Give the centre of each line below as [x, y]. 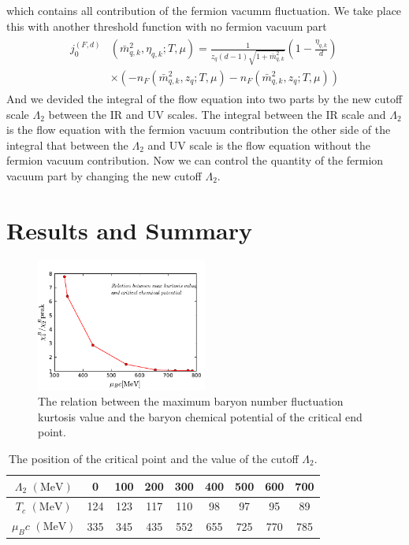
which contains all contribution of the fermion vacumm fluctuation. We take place [204, 10]
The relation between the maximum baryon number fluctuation [191, 401]
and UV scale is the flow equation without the [259, 145]
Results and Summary [129, 230]
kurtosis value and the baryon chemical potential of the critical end [200, 416]
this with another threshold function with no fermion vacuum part [167, 26]
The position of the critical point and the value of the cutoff [153, 458]
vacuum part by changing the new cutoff [104, 175]
